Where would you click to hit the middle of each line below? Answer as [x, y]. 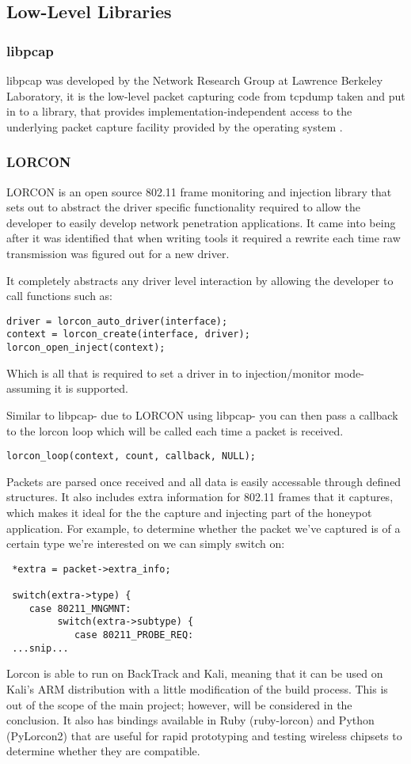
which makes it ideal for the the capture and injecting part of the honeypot [189, 512]
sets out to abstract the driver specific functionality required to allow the [183, 207]
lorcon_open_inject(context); [86, 348]
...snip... [40, 648]
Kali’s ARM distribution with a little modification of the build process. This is [197, 688]
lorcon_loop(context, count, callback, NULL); [131, 456]
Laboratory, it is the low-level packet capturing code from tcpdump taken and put [206, 95]
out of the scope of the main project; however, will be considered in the [179, 704]
